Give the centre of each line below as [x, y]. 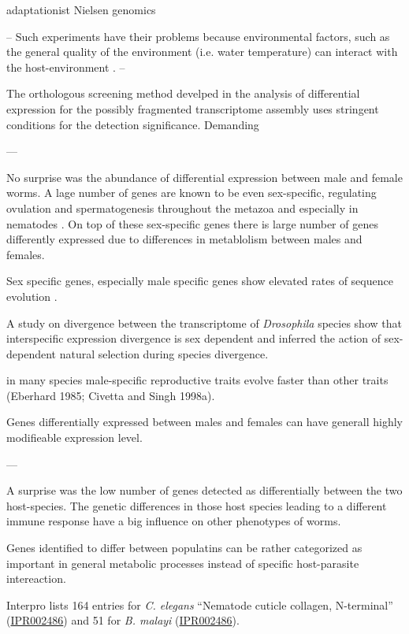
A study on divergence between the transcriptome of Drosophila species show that [204, 323]
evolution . [32, 296]
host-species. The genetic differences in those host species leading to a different [197, 505]
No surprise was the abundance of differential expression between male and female [204, 177]
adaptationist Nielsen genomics [81, 9]
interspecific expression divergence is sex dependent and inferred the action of [194, 338]
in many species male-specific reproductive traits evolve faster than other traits [197, 380]
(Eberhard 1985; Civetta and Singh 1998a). [111, 395]
